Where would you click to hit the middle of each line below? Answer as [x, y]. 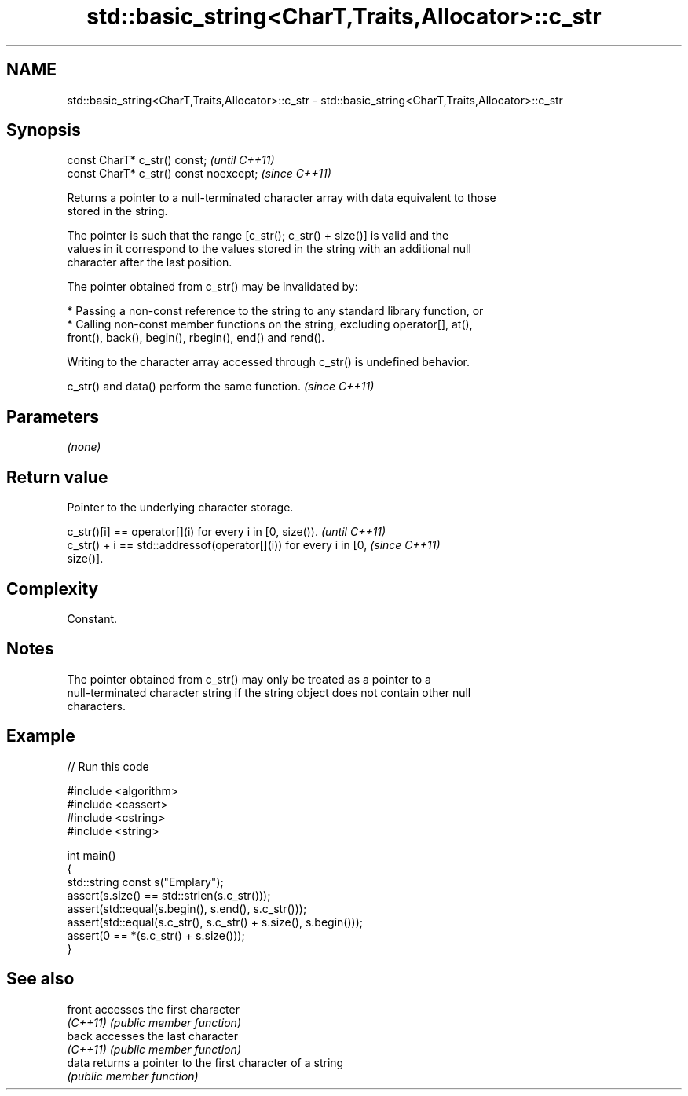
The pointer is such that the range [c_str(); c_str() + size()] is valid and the [258, 236]
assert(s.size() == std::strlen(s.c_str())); [169, 895]
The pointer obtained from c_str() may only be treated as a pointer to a [249, 679]
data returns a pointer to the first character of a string [205, 1062]
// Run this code [108, 766]
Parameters [53, 416]
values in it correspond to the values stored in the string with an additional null [269, 249]
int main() [91, 855]
